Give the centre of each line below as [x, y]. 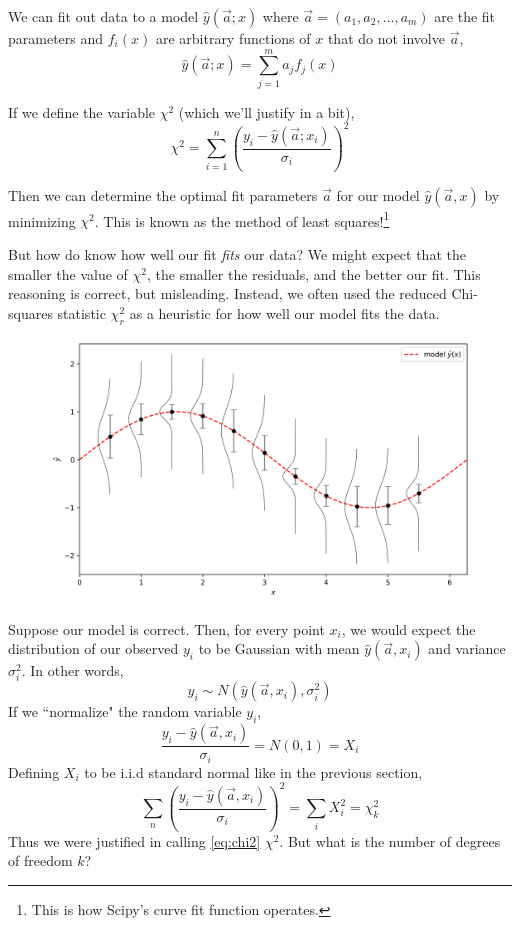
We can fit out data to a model [103, 16]
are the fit [465, 16]
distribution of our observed [93, 648]
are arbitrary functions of [233, 38]
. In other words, [72, 670]
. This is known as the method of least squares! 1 [242, 219]
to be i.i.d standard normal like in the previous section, [253, 771]
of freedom [40, 860]
